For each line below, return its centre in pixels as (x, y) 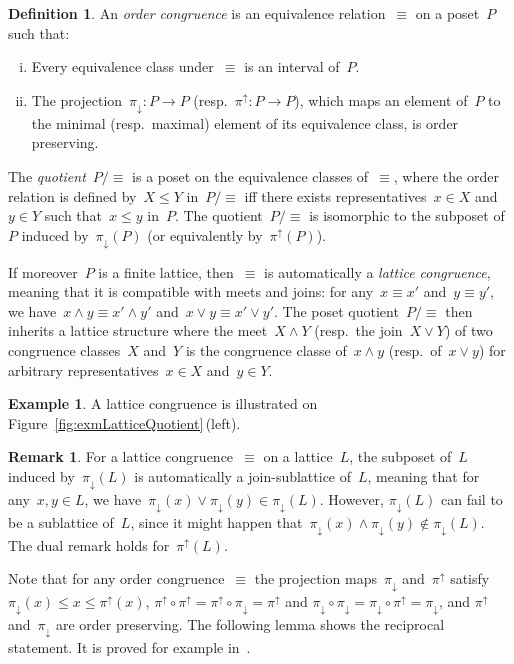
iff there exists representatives (335, 195)
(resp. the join (358, 330)
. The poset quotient (336, 310)
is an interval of (292, 66)
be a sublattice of (61, 521)
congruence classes (64, 350)
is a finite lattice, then (166, 271)
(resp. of (415, 350)
